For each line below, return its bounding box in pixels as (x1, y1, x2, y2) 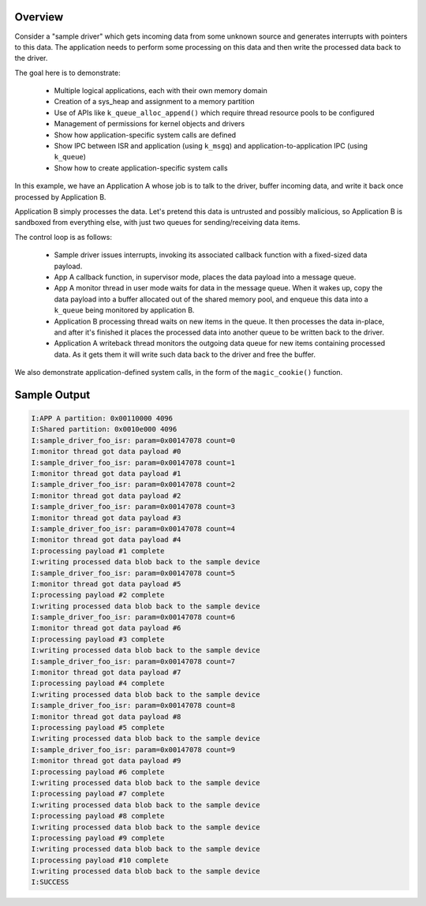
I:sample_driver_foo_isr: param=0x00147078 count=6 (31, 612, 236, 622)
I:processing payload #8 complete (31, 811, 165, 821)
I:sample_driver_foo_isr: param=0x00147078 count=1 (31, 458, 236, 467)
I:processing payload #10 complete (31, 855, 169, 864)
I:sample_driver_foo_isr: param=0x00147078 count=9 (31, 745, 236, 754)
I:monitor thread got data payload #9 (31, 756, 181, 766)
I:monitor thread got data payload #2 (31, 491, 181, 500)
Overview (14, 10, 64, 24)
